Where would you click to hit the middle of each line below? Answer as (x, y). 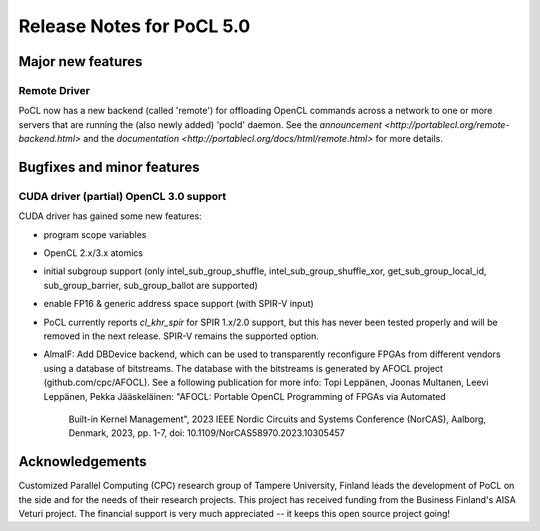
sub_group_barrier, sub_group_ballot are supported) (151, 285)
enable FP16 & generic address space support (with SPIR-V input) (178, 304)
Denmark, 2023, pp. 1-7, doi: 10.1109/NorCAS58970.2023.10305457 (206, 433)
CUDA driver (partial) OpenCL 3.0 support (122, 196)
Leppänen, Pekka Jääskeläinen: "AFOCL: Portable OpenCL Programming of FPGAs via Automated (245, 396)
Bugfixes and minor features (109, 166)
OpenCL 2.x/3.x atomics (93, 253)
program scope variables (95, 234)
